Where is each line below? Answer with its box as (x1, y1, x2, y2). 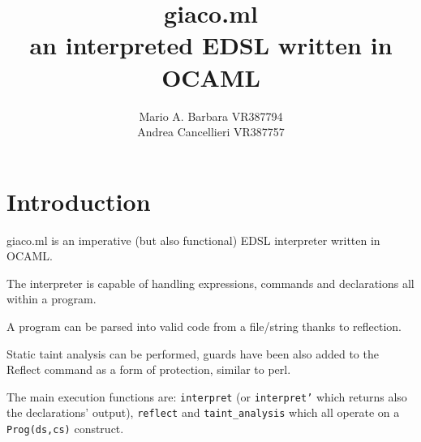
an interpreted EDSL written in (29, 28, 393, 62)
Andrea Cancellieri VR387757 (137, 123, 285, 140)
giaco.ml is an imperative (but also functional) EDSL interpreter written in (6, 231, 380, 248)
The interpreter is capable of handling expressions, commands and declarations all (6, 274, 415, 291)
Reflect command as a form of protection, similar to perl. (6, 361, 291, 378)
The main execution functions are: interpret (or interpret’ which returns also (6, 388, 407, 405)
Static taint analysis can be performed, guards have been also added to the (6, 345, 379, 362)
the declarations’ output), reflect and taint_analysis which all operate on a (6, 404, 400, 421)
